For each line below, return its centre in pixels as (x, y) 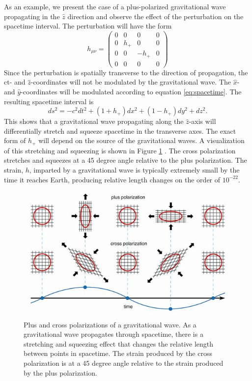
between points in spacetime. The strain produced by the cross (118, 353)
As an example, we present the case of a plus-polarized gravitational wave (115, 6)
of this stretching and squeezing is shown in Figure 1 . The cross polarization (120, 150)
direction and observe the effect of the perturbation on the (155, 16)
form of (15, 140)
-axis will (202, 121)
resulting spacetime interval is (49, 101)
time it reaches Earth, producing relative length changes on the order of (112, 179)
